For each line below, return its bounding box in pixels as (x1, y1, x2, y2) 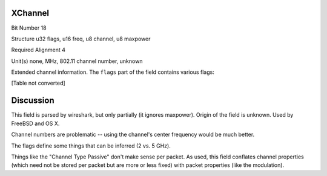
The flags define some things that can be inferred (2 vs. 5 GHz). (11, 142, 171, 149)
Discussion (11, 96, 54, 106)
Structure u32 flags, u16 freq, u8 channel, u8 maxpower (11, 35, 151, 42)
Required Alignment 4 (11, 46, 66, 54)
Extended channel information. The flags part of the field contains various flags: (11, 68, 214, 76)
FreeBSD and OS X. (11, 120, 60, 127)
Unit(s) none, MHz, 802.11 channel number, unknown (11, 57, 143, 65)
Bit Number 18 (11, 24, 47, 31)
